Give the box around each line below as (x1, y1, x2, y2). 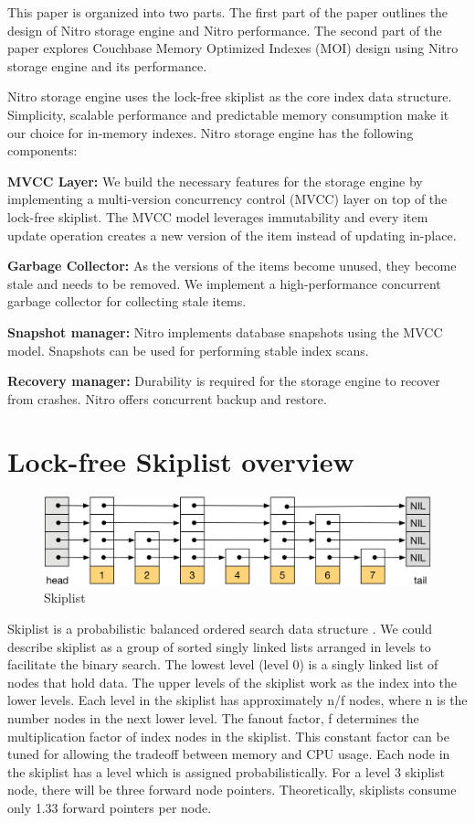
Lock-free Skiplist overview (7, 443, 354, 480)
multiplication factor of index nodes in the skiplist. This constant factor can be (7, 726, 449, 745)
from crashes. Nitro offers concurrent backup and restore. (7, 389, 327, 408)
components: (7, 141, 78, 160)
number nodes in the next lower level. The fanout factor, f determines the (7, 709, 419, 728)
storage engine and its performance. (7, 56, 207, 75)
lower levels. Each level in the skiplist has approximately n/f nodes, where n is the (7, 690, 468, 710)
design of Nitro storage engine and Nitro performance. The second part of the (7, 20, 442, 39)
